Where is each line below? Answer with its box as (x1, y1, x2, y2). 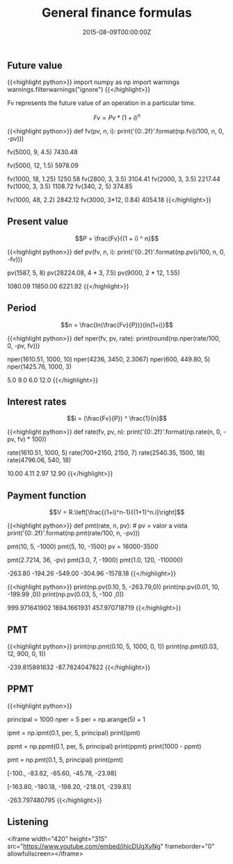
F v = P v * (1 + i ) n (93, 113, 140, 122)
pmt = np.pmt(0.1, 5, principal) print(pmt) (7, 756, 124, 764)
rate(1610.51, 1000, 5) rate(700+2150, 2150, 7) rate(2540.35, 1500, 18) (7, 448, 205, 457)
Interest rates (7, 396, 67, 408)
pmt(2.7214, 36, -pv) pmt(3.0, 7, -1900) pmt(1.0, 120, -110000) (7, 556, 184, 564)
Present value (7, 215, 69, 227)
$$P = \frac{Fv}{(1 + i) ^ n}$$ (74, 234, 159, 243)
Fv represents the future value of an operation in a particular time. (7, 99, 196, 107)
